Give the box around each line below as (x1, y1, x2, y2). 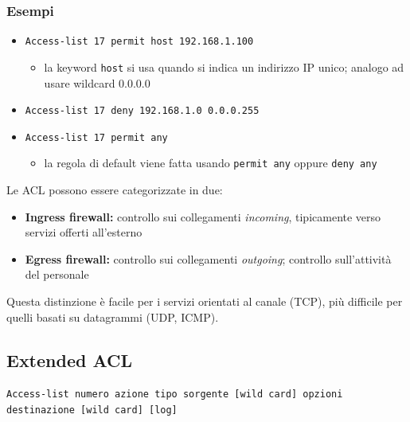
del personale (25, 266, 89, 283)
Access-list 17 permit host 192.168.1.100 (25, 36, 254, 48)
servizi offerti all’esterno (25, 224, 143, 240)
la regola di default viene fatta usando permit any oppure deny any (44, 154, 377, 171)
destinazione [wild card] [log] (6, 404, 178, 416)
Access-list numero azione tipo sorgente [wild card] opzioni (6, 389, 343, 401)
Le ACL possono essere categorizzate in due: (6, 182, 223, 198)
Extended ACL (6, 347, 133, 372)
